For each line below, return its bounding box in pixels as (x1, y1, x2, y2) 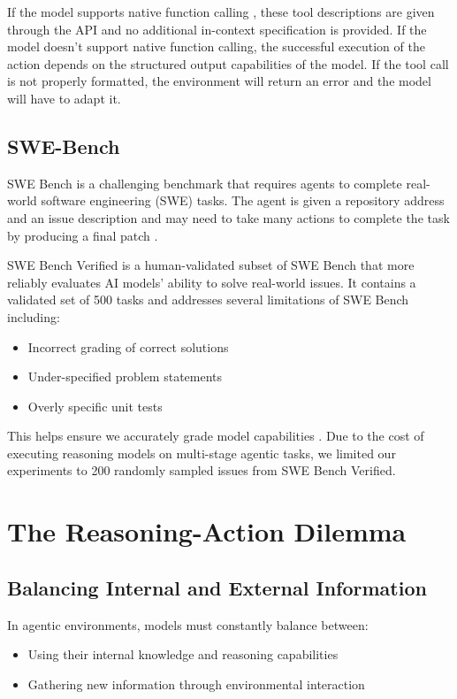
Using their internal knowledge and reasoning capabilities (27, 645, 339, 664)
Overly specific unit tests (27, 396, 163, 415)
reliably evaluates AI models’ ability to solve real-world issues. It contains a (7, 273, 416, 291)
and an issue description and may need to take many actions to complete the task (7, 208, 450, 227)
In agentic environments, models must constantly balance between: (7, 615, 369, 634)
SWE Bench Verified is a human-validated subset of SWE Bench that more (7, 256, 415, 274)
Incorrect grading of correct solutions (27, 337, 229, 356)
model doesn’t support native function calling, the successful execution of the (7, 37, 425, 56)
